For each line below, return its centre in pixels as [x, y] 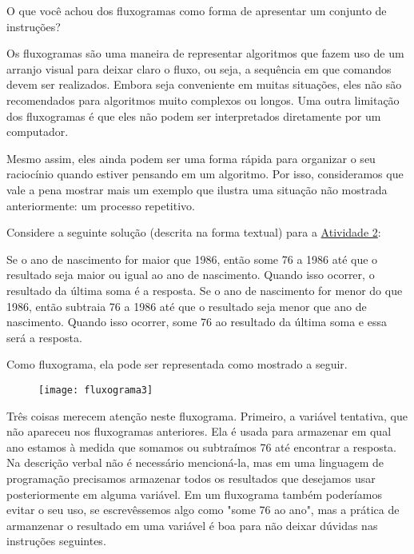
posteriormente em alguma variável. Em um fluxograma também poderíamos [194, 494]
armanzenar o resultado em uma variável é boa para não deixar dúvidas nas [192, 525]
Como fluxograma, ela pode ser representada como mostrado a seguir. [177, 364]
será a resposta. [44, 337]
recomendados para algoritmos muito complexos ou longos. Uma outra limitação [203, 100]
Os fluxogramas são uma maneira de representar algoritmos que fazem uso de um [205, 53]
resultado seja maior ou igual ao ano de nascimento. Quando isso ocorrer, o [191, 275]
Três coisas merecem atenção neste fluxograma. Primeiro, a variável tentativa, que [207, 415]
